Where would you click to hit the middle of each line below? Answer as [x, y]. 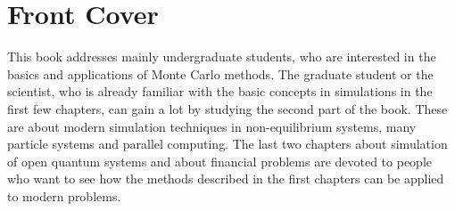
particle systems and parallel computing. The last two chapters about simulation [227, 144]
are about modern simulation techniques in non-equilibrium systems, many [212, 126]
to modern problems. [64, 195]
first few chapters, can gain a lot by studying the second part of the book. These [227, 108]
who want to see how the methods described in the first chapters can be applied [226, 179]
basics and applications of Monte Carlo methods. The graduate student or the [220, 73]
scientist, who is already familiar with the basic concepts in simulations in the [220, 91]
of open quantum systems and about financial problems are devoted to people [220, 161]
